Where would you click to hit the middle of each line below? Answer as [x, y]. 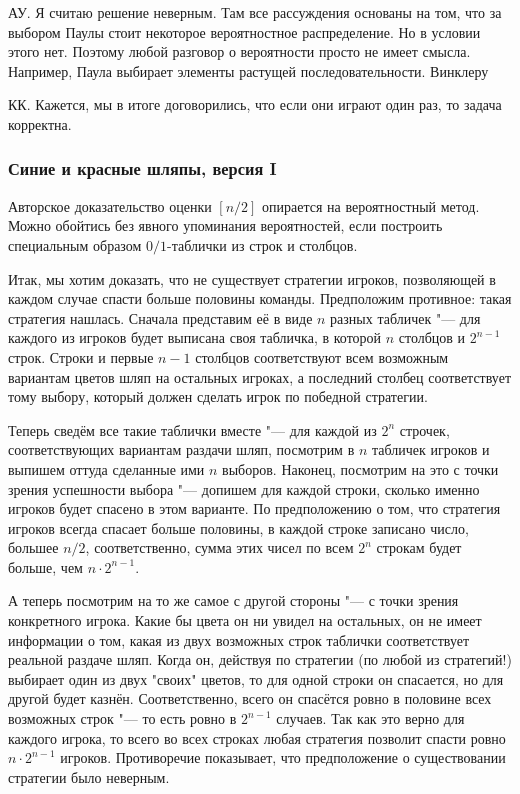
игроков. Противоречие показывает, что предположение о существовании [283, 757]
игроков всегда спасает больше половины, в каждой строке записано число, [238, 527]
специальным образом [75, 244]
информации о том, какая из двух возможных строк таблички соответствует [239, 639]
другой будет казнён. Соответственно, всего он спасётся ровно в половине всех [250, 698]
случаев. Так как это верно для [370, 718]
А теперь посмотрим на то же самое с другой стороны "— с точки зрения [233, 600]
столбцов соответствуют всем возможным [322, 356]
